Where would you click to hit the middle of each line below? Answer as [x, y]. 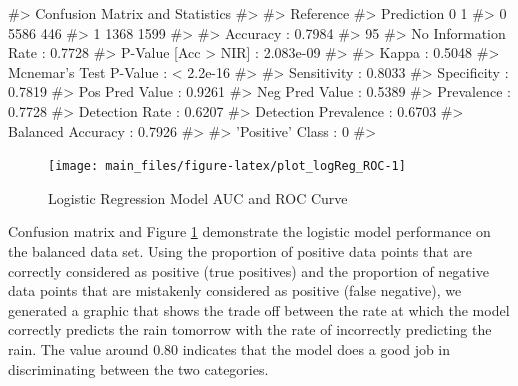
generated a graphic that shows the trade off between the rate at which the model [259, 309]
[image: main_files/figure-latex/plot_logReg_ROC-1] [227, 166]
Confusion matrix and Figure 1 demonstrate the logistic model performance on [249, 231]
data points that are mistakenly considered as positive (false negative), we [235, 290]
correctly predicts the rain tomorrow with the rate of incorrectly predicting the [250, 329]
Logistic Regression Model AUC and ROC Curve [198, 197]
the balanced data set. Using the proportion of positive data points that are [240, 251]
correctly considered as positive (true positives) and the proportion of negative [248, 270]
